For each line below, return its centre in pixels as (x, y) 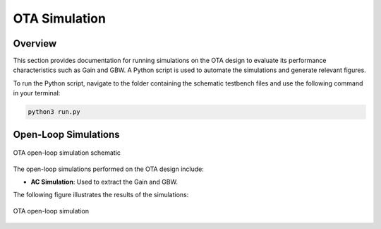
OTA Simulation (59, 18)
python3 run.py (54, 112)
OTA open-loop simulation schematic (67, 153)
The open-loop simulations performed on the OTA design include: (108, 169)
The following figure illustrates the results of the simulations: (101, 195)
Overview (35, 43)
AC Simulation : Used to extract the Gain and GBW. (104, 182)
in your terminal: (37, 93)
